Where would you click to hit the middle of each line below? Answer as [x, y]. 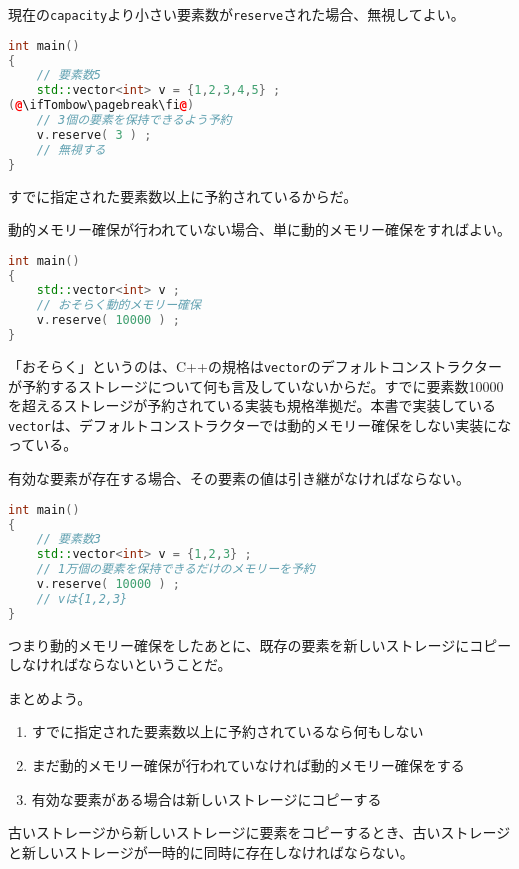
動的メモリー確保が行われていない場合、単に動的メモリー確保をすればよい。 [259, 229]
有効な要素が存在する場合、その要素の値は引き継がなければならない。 [239, 478]
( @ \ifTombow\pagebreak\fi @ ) [101, 105]
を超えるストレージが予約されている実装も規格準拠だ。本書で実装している [252, 405]
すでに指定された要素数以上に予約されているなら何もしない [227, 731]
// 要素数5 [68, 75]
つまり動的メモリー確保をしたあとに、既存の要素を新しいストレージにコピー [260, 644]
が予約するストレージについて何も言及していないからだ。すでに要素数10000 [256, 385]
